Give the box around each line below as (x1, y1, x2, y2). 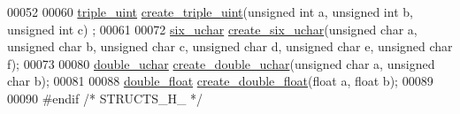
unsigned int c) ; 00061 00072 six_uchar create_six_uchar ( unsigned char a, (7, 19, 418, 38)
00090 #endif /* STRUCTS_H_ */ (7, 88, 203, 107)
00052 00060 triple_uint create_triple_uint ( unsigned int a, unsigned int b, (7, 3, 413, 20)
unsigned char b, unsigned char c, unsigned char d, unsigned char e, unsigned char (7, 37, 453, 56)
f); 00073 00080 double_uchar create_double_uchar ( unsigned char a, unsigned (7, 54, 435, 72)
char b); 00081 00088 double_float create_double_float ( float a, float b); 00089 (7, 72, 433, 90)
